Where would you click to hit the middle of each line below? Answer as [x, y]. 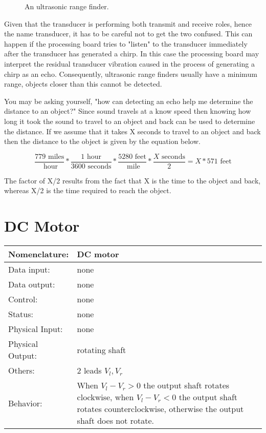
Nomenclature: [39, 254]
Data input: [29, 270]
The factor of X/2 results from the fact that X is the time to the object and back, [132, 180]
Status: [21, 314]
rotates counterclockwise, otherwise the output [160, 409]
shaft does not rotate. [116, 421]
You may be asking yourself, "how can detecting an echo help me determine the [129, 101]
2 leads [89, 370]
